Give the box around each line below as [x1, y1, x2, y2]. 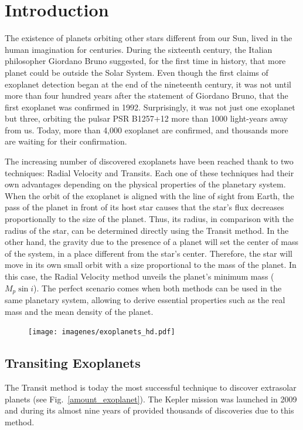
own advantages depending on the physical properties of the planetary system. [5, 178, 286, 190]
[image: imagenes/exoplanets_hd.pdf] [28, 328, 175, 337]
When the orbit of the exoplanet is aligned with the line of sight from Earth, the [5, 189, 294, 201]
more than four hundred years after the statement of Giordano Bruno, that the [5, 89, 288, 102]
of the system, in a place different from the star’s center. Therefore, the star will [5, 247, 292, 259]
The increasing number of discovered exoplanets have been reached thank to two [5, 155, 294, 167]
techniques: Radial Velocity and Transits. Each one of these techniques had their [5, 166, 294, 179]
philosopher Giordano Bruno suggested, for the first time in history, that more [5, 55, 286, 67]
